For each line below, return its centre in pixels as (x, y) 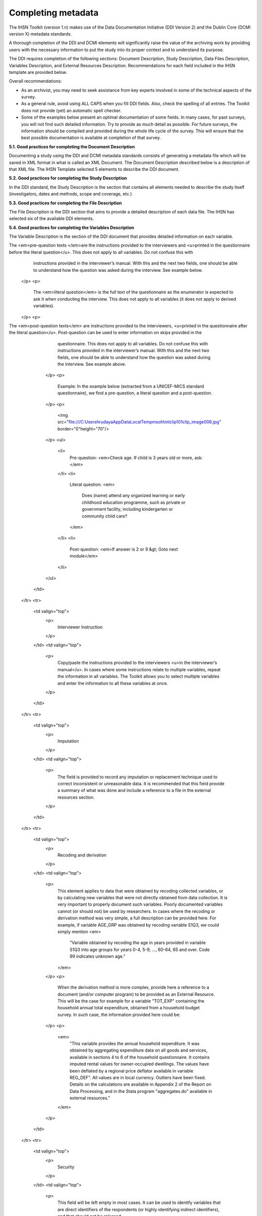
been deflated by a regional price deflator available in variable (131, 1071)
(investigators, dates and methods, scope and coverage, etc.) (70, 194)
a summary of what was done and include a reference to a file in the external (134, 790)
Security (66, 1167)
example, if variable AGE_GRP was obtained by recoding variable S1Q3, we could (138, 925)
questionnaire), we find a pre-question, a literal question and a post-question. (135, 393)
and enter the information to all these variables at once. (113, 683)
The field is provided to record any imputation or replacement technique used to (138, 777)
